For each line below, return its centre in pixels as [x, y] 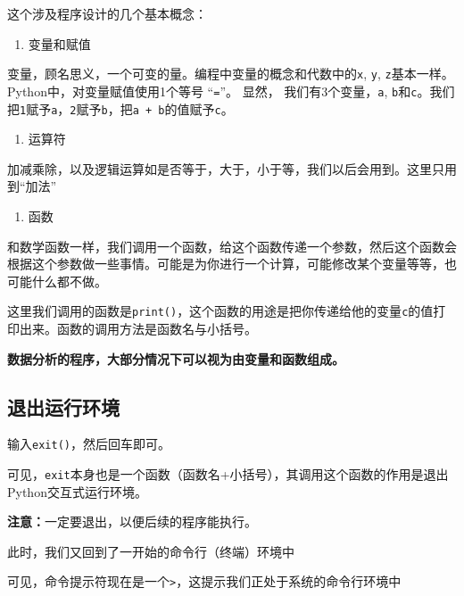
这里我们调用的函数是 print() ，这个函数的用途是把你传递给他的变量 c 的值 [220, 311]
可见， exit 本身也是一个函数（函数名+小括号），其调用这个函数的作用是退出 [228, 474]
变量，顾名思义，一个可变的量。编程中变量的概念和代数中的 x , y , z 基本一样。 [231, 74]
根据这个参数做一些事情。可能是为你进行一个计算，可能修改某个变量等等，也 [232, 264]
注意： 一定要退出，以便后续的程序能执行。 [132, 521]
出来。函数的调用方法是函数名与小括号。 [138, 328]
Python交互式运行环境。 [77, 491]
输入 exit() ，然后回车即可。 [89, 444]
